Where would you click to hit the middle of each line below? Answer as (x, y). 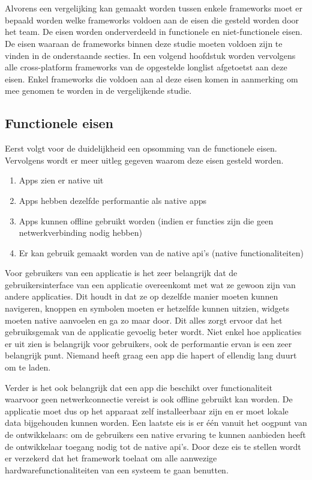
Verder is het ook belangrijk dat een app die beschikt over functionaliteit (139, 387)
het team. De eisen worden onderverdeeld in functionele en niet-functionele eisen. (154, 32)
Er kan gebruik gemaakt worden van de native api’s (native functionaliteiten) (161, 252)
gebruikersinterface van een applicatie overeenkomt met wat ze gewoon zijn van (150, 284)
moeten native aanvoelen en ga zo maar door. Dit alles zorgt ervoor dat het (144, 320)
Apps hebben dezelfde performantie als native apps (113, 200)
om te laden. (28, 367)
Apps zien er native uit (61, 180)
